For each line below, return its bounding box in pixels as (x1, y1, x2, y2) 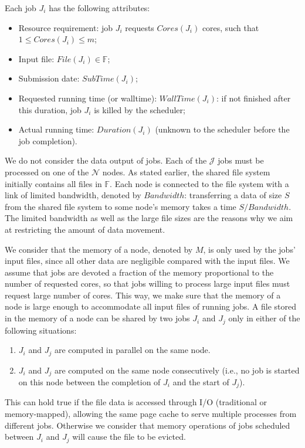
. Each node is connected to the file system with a (110, 177, 289, 189)
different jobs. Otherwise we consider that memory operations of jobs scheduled (5, 419, 290, 431)
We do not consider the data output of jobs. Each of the (5, 154, 207, 167)
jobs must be (218, 154, 264, 167)
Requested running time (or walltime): (18, 91, 157, 104)
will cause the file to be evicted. (72, 430, 186, 443)
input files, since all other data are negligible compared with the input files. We (5, 254, 290, 267)
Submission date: (18, 72, 80, 84)
